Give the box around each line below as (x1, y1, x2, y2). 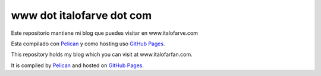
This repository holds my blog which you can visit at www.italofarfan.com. (11, 51, 193, 58)
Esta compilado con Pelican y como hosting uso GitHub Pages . (11, 40, 165, 47)
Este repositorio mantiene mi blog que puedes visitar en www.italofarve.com (11, 29, 199, 37)
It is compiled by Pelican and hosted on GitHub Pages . (11, 62, 144, 69)
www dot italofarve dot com (11, 9, 152, 22)
